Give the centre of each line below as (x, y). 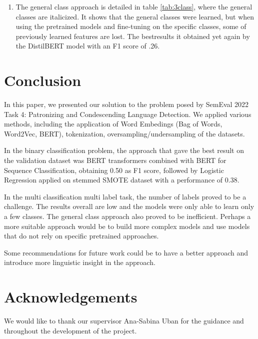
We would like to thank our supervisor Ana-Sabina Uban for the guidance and (124, 321)
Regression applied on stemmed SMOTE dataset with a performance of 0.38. (122, 180)
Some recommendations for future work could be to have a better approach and (126, 252)
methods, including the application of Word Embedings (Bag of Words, (113, 124)
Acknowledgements (71, 297)
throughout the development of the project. (70, 330)
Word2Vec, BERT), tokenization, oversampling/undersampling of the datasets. (124, 133)
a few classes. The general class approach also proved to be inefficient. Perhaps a (127, 216)
